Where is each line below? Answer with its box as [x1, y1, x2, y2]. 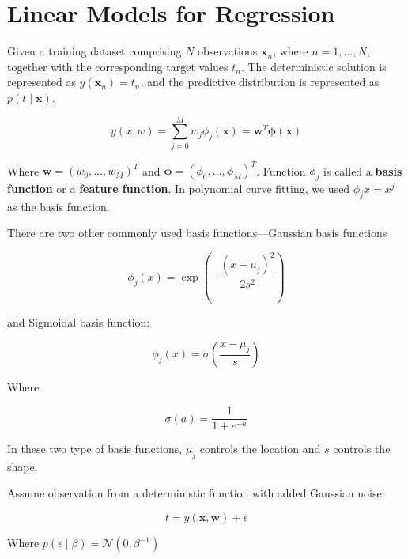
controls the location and [199, 440, 321, 457]
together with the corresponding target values [7, 58, 229, 74]
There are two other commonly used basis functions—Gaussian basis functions [7, 225, 387, 241]
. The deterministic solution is [240, 58, 387, 74]
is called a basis [323, 162, 402, 179]
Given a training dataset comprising [7, 43, 182, 59]
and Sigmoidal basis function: [7, 313, 150, 330]
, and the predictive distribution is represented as [140, 74, 380, 90]
